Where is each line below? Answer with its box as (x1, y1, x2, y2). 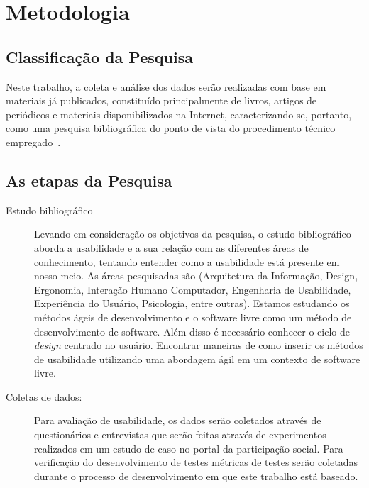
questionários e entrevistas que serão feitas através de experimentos (34, 427, 326, 442)
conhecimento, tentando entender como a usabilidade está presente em (34, 254, 340, 269)
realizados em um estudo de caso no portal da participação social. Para (34, 440, 343, 455)
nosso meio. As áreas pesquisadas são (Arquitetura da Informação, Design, (34, 268, 358, 283)
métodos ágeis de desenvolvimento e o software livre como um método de (34, 309, 352, 324)
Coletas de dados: (6, 389, 82, 404)
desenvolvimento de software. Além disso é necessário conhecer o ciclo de (34, 323, 350, 338)
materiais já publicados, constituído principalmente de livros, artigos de (6, 93, 317, 108)
